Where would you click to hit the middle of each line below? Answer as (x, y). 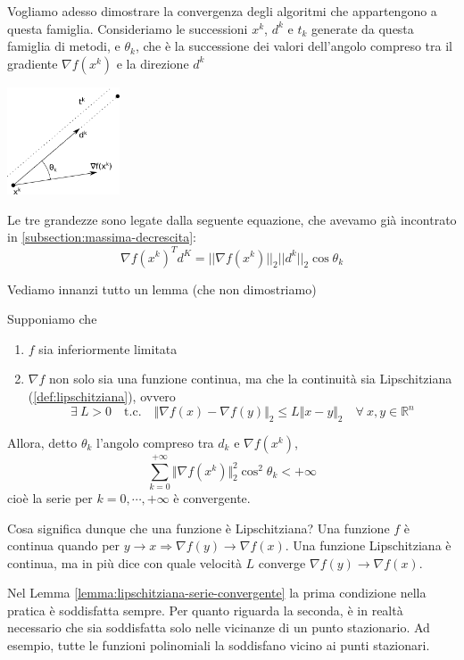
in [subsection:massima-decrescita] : (102, 237)
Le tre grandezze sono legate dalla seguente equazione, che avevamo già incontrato (232, 219)
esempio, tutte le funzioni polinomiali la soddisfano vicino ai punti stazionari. (219, 645)
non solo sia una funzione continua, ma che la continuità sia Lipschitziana (251, 379)
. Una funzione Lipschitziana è (368, 545)
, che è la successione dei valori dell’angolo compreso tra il (294, 46)
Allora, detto (42, 442)
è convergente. (212, 497)
